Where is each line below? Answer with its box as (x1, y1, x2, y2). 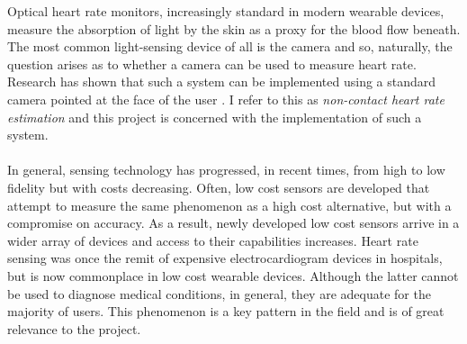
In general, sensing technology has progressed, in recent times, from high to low (7, 160, 445, 179)
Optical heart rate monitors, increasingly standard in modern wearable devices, (7, 2, 445, 20)
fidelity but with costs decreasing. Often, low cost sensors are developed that (7, 177, 430, 196)
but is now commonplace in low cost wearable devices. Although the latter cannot (7, 266, 459, 285)
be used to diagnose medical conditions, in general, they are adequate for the (7, 284, 431, 303)
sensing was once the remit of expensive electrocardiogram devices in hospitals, (7, 249, 443, 267)
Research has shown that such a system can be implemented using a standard (7, 72, 436, 91)
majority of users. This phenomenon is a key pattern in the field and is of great (7, 302, 445, 321)
